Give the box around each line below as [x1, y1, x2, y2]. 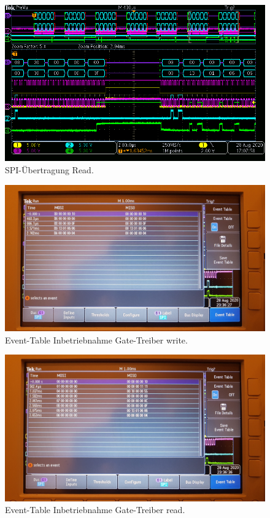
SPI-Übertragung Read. [5, 163, 94, 176]
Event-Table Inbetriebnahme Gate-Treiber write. [5, 333, 188, 346]
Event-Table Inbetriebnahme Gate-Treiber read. [5, 503, 185, 516]
